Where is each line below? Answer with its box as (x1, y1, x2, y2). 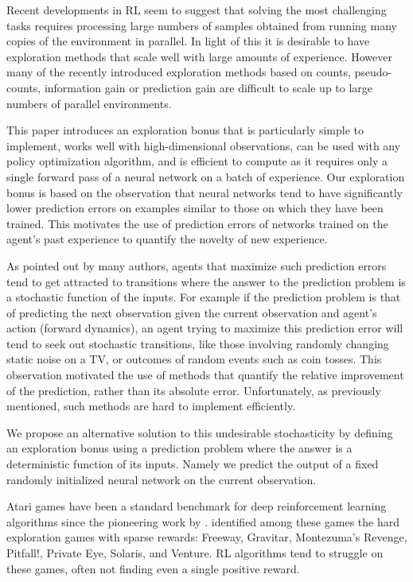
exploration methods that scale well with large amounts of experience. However (6, 48, 392, 64)
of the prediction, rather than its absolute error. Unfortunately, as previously (6, 382, 381, 398)
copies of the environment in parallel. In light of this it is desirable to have (6, 33, 370, 49)
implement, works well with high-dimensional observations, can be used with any (6, 137, 401, 153)
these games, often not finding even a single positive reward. (6, 560, 300, 576)
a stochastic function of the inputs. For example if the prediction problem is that (6, 289, 401, 305)
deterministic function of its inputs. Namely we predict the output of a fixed (6, 456, 379, 472)
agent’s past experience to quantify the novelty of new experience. (6, 231, 328, 247)
